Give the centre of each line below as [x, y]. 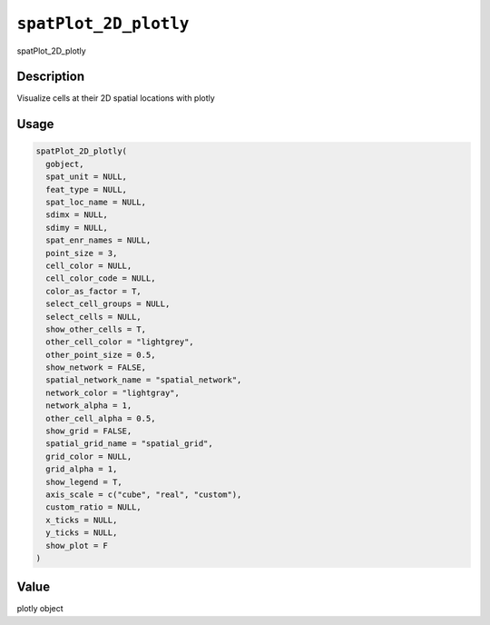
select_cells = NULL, [94, 317]
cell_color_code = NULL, [101, 278]
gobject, [65, 164]
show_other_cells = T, [96, 329]
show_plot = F [77, 546]
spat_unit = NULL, [86, 177]
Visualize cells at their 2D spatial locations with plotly [116, 98]
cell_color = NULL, [89, 265]
